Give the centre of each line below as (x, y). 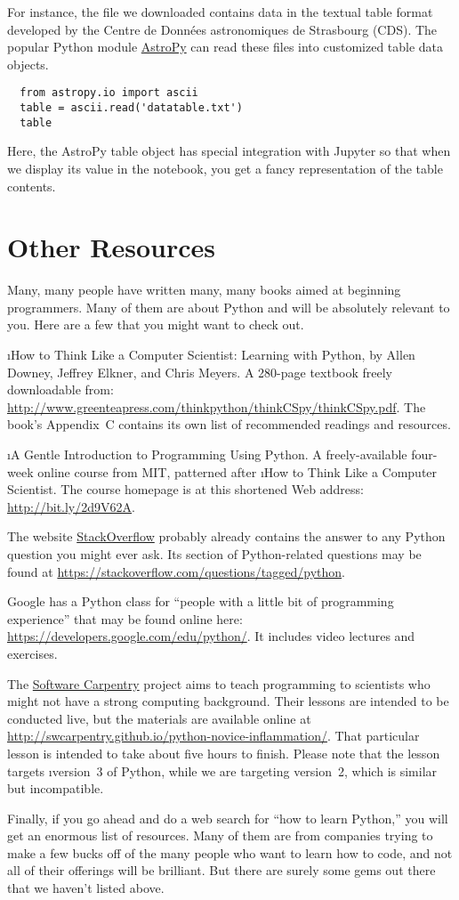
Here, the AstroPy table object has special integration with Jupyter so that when (229, 151)
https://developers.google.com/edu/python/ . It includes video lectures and (211, 636)
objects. (28, 64)
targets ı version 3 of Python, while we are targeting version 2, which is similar (222, 770)
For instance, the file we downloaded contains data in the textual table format (220, 12)
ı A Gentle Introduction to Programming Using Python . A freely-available (207, 454)
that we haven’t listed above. (86, 888)
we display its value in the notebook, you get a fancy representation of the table (225, 168)
